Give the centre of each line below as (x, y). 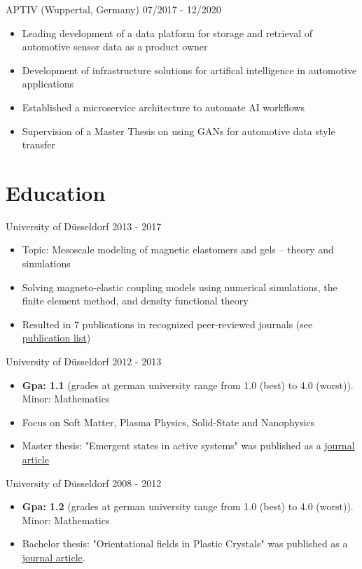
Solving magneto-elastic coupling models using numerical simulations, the (180, 287)
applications (48, 84)
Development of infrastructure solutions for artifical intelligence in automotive (189, 70)
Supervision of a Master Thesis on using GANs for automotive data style (179, 131)
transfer (39, 145)
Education (56, 192)
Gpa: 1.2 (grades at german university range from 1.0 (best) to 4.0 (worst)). (188, 506)
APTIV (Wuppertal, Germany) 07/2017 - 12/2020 (113, 9)
